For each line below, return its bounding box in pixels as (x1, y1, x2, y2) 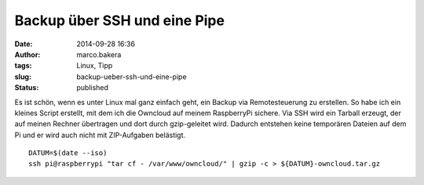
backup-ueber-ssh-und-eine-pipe (76, 71, 188, 82)
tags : (14, 61, 32, 71)
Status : (14, 83, 39, 92)
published (76, 83, 109, 92)
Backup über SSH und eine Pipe (14, 12, 225, 29)
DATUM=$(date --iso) (28, 149, 108, 158)
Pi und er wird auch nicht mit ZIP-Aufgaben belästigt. (14, 130, 186, 140)
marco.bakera (76, 49, 122, 59)
